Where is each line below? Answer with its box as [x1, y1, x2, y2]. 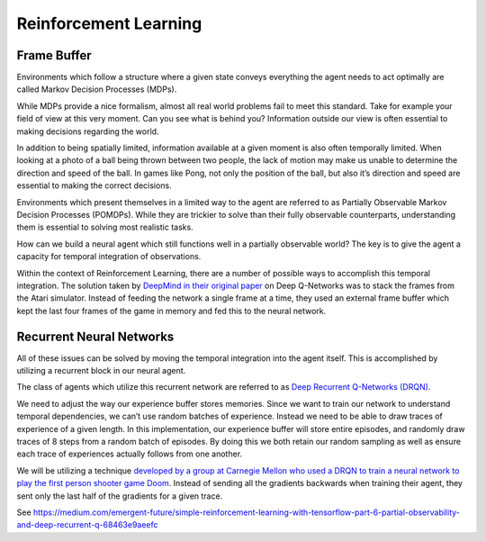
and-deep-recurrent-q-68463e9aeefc [16, 519, 158, 530]
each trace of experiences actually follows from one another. [16, 448, 243, 459]
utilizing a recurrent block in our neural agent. [16, 365, 186, 375]
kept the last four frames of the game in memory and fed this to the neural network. [16, 305, 327, 316]
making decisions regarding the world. [16, 126, 159, 137]
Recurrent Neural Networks [16, 329, 175, 344]
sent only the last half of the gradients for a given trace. [16, 491, 223, 501]
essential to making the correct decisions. [16, 180, 172, 191]
